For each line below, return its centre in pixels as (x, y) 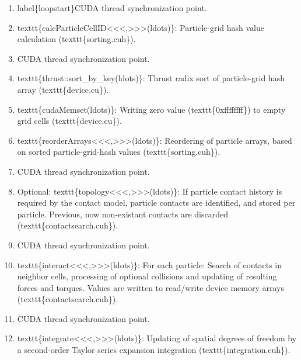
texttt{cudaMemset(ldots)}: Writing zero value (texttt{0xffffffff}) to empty (151, 109)
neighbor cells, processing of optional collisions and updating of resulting (147, 276)
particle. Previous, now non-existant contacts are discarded (123, 214)
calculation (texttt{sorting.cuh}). (76, 39)
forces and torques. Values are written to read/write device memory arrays (150, 287)
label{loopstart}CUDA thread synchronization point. (112, 8)
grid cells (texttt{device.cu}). (69, 121)
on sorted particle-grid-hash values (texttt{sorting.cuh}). (119, 152)
